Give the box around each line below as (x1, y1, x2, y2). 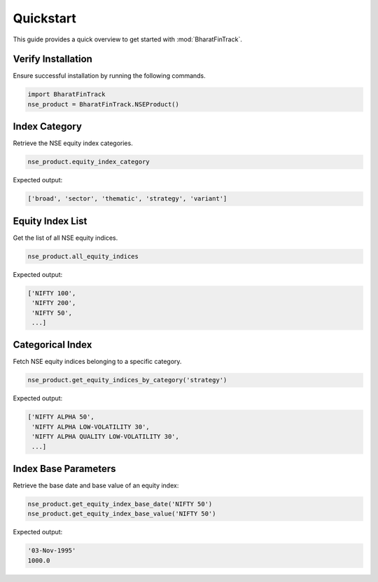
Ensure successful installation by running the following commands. (13, 72, 206, 80)
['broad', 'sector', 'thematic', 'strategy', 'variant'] (27, 195, 227, 203)
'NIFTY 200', (31, 299, 76, 307)
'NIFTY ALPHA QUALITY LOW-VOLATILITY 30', (31, 433, 180, 441)
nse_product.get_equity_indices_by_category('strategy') (27, 376, 227, 384)
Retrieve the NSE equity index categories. (13, 139, 133, 147)
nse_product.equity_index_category (27, 158, 150, 166)
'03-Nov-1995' (27, 547, 76, 555)
